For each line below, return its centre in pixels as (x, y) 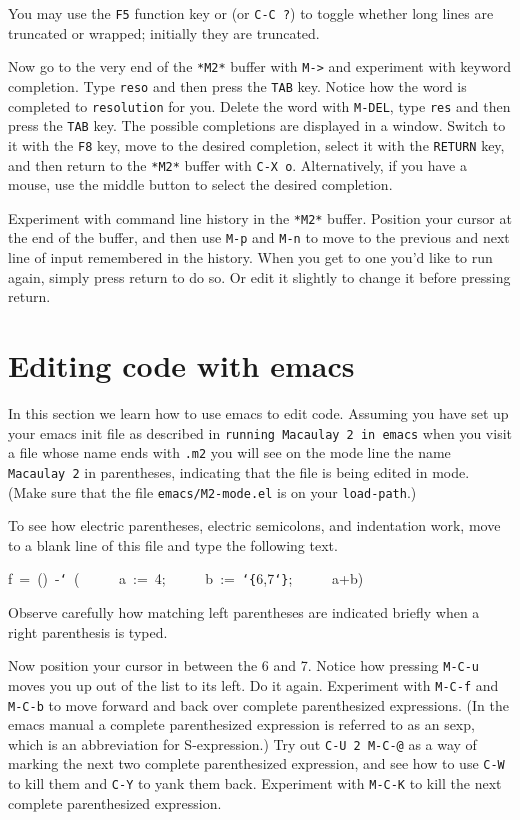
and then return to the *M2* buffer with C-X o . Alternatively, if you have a (237, 164)
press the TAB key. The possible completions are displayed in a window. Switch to (257, 125)
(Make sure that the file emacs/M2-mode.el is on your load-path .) (212, 491)
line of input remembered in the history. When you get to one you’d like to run (250, 257)
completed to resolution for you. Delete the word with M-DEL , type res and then (259, 105)
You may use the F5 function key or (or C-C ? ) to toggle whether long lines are (251, 13)
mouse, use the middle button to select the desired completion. (200, 184)
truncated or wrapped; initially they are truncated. (164, 32)
